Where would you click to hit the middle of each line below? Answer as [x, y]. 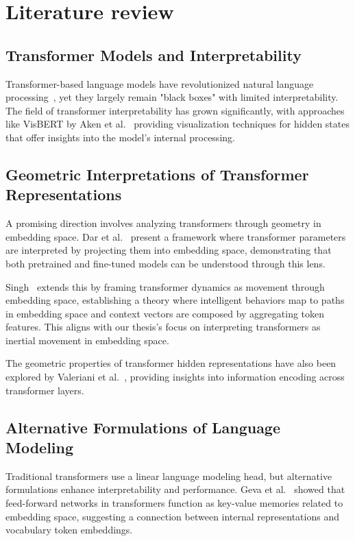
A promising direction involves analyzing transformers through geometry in [163, 223]
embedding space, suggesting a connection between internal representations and [172, 516]
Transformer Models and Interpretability [154, 55]
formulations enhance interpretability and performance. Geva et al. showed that [175, 489]
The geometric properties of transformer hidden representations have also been [171, 363]
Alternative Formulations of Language [143, 427]
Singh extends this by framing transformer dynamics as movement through [165, 286]
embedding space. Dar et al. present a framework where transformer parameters [176, 236]
